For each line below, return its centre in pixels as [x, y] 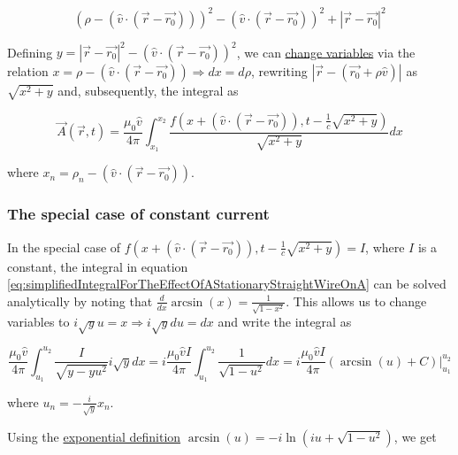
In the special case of [64, 247]
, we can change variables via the [326, 51]
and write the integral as [285, 322]
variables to [38, 322]
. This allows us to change [356, 301]
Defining [30, 51]
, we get [415, 436]
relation [28, 71]
